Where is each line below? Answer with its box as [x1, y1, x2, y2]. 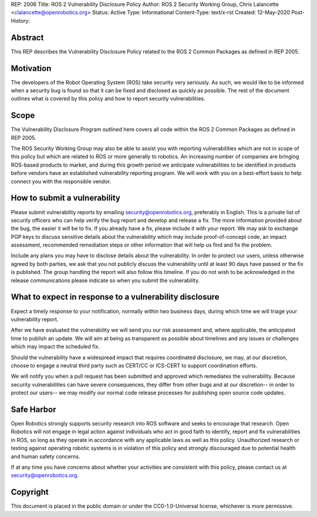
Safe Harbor [11, 404, 56, 414]
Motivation [11, 63, 52, 73]
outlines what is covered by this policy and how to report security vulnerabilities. [11, 95, 205, 102]
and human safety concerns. [11, 452, 80, 460]
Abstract [11, 32, 44, 42]
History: [11, 17, 31, 24]
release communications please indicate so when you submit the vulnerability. [11, 276, 200, 284]
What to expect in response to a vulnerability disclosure [11, 292, 220, 302]
